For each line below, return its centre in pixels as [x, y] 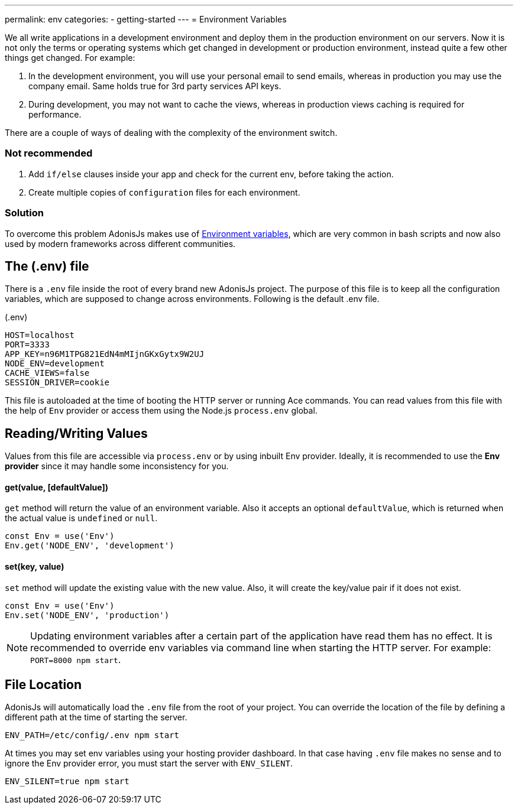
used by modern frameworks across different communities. [120, 243]
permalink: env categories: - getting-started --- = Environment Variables [146, 19]
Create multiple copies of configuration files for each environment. [164, 192]
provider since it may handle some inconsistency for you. [117, 466]
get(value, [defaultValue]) [56, 487]
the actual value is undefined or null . [81, 518]
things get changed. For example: [70, 58]
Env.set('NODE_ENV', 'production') [87, 615]
